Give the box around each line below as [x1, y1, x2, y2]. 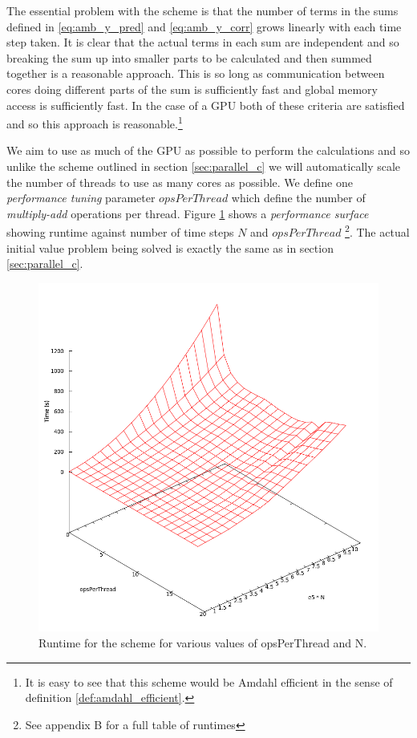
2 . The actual [345, 221, 410, 241]
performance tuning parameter [6, 189, 156, 206]
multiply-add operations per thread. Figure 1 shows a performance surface [6, 205, 369, 221]
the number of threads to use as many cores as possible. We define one [6, 173, 353, 190]
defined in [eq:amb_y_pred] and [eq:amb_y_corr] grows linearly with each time [6, 18, 402, 34]
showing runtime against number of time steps [6, 224, 234, 241]
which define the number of [231, 189, 366, 206]
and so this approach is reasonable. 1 [6, 113, 183, 132]
